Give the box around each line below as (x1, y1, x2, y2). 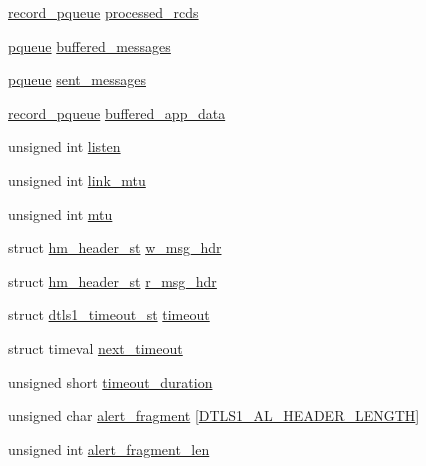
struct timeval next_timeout (8, 337, 183, 358)
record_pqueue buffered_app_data (8, 102, 226, 123)
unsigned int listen (8, 136, 121, 157)
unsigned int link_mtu (8, 169, 146, 190)
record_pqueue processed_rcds (8, 2, 199, 22)
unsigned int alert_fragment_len (8, 438, 210, 459)
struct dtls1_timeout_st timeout (8, 304, 210, 325)
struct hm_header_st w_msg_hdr (8, 237, 222, 258)
